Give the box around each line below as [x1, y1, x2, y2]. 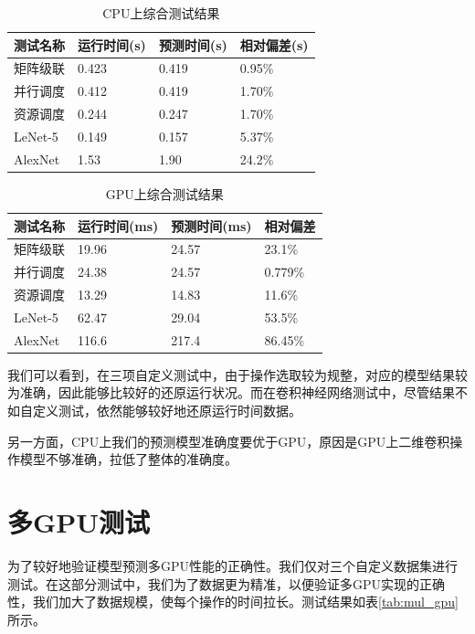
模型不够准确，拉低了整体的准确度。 [19, 449, 237, 469]
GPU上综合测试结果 [105, 184, 224, 203]
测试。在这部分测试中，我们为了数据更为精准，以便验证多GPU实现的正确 [7, 574, 446, 593]
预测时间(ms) [171, 216, 252, 235]
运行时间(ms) [78, 216, 159, 235]
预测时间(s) [158, 35, 227, 54]
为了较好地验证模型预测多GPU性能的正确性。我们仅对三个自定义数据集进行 [7, 555, 459, 575]
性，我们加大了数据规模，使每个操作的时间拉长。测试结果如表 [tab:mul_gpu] [7, 592, 459, 611]
